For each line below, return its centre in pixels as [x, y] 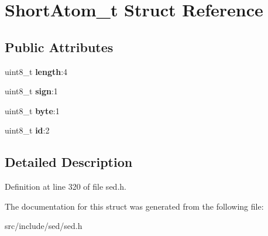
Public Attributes [59, 47]
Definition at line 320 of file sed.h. [66, 187]
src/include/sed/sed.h [44, 226]
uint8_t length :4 [36, 71]
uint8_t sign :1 [31, 91]
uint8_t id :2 [27, 130]
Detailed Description [69, 162]
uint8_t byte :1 [32, 110]
